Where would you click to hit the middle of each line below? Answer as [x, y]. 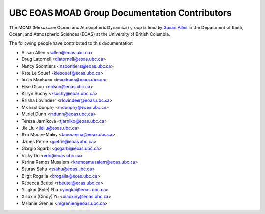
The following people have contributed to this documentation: [71, 43]
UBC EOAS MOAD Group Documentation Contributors [120, 13]
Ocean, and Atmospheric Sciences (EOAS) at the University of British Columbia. [90, 34]
